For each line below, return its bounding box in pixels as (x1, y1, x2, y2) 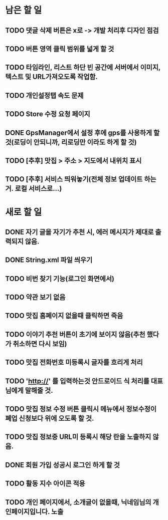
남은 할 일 (5, 5, 42, 16)
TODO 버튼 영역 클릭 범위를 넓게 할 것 (5, 45, 114, 53)
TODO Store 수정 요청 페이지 (5, 110, 90, 118)
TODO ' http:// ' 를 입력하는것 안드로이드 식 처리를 (5, 377, 149, 385)
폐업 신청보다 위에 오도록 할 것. (5, 414, 94, 423)
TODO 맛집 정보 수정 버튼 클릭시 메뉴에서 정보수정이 (5, 405, 157, 413)
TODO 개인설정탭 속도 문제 (5, 91, 84, 100)
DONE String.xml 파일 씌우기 (5, 256, 93, 265)
